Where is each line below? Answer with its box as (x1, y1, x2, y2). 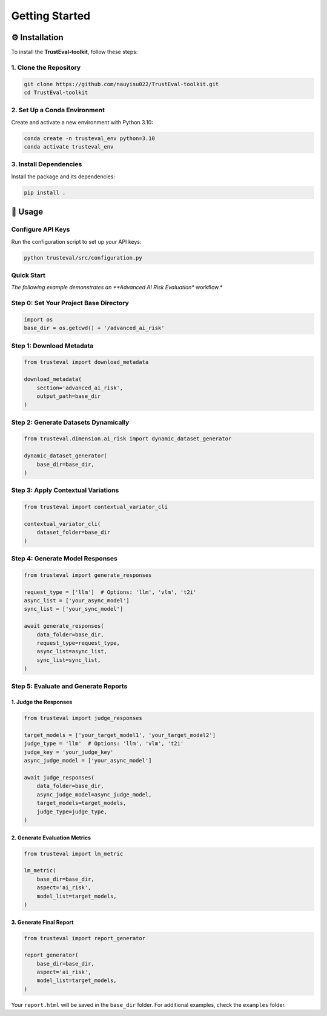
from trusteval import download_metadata (24, 358, 149, 366)
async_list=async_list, (36, 648, 107, 655)
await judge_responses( (24, 774, 95, 781)
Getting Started (11, 9, 91, 22)
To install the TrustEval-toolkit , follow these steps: (11, 49, 138, 56)
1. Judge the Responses (11, 698, 73, 706)
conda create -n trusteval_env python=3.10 (24, 135, 156, 142)
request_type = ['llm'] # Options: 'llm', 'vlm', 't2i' (24, 588, 197, 596)
